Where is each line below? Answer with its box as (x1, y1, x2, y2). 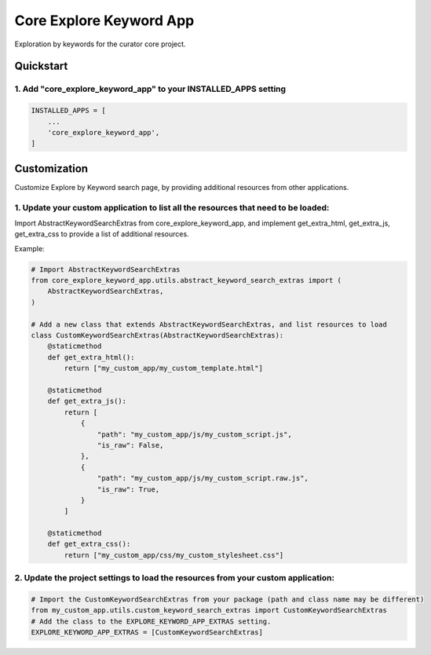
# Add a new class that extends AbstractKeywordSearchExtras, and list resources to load (31, 320, 388, 329)
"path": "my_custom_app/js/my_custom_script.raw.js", (97, 474, 309, 483)
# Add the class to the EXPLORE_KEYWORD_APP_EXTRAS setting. (31, 617, 272, 626)
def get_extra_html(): (47, 353, 135, 361)
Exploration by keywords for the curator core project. (14, 39, 186, 49)
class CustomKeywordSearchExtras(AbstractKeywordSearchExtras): (31, 331, 284, 340)
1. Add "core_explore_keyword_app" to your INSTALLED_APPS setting (14, 83, 287, 94)
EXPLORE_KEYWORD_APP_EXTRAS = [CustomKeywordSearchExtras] (31, 628, 263, 637)
